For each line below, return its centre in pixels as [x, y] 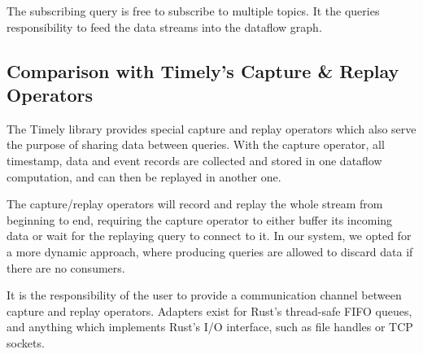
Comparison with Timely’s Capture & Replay [203, 70]
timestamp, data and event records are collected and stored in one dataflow [194, 160]
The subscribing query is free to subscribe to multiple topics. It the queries [193, 11]
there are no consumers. [66, 267]
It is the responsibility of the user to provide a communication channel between [204, 295]
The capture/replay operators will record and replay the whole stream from [195, 204]
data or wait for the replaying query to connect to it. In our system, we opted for [209, 236]
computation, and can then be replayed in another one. [144, 176]
